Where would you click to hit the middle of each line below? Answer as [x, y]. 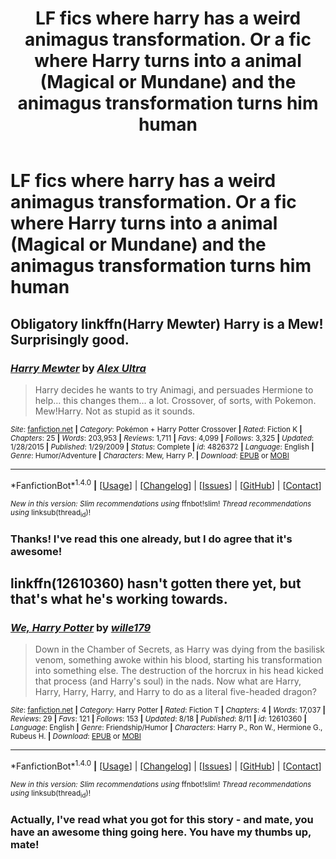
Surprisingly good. [70, 339]
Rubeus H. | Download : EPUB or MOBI [76, 737]
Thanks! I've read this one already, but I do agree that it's [151, 539]
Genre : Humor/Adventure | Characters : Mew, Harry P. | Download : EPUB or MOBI [150, 455]
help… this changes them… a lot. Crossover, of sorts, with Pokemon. [175, 400]
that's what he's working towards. [119, 599]
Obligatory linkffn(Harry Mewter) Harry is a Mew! [167, 323]
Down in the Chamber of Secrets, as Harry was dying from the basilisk [180, 649]
